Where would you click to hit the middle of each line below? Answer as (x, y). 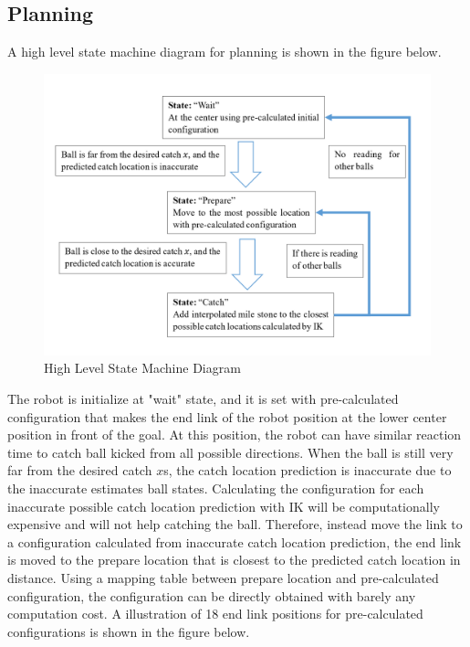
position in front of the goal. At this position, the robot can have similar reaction (235, 435)
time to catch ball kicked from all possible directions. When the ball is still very (230, 452)
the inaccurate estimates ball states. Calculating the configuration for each (216, 488)
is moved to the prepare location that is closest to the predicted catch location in (234, 560)
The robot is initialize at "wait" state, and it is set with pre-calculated (203, 399)
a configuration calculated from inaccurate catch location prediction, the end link (235, 541)
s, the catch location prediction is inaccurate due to (308, 470)
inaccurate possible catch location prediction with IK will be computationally (224, 506)
